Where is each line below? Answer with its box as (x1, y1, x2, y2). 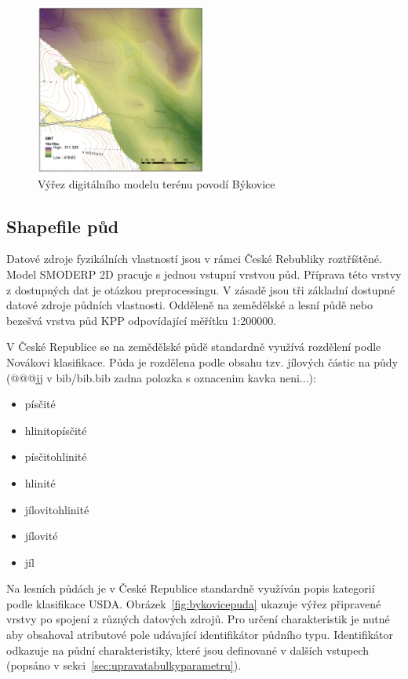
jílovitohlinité (24, 501, 89, 517)
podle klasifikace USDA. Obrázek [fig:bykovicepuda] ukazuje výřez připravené (6, 595, 381, 611)
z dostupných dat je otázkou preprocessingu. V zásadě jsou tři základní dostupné (6, 281, 395, 298)
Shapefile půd (6, 214, 119, 238)
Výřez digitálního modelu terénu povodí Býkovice (38, 175, 275, 192)
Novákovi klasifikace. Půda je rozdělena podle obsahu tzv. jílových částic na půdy (6, 353, 399, 370)
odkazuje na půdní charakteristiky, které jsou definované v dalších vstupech (6, 641, 370, 658)
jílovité (24, 528, 58, 544)
